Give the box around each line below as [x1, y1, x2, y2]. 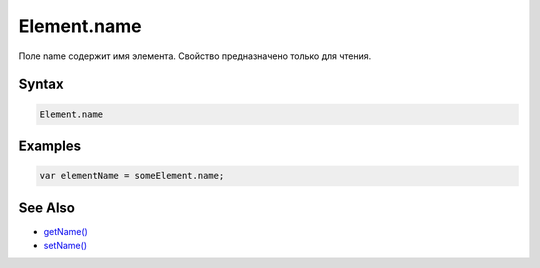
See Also [18, 199, 75, 216]
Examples [18, 137, 82, 154]
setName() [43, 240, 88, 252]
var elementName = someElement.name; [39, 170, 225, 182]
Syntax [18, 76, 64, 93]
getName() [43, 225, 89, 237]
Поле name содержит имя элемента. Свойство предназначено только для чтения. [18, 50, 372, 62]
